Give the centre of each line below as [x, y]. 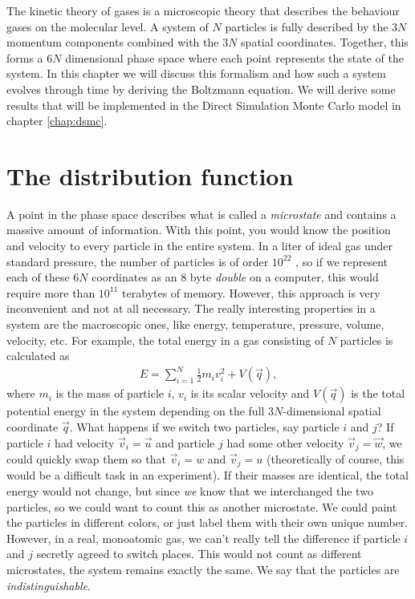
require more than [51, 292]
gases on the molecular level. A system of [108, 26]
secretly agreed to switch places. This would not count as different [199, 554]
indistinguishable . [49, 585]
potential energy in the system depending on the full [136, 411]
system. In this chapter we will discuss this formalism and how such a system [196, 73]
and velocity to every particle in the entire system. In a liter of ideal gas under [200, 246]
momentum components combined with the [113, 42]
